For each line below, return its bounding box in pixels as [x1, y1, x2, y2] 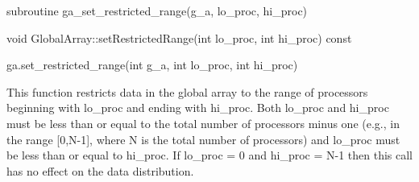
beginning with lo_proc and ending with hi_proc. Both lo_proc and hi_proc [6, 99, 389, 116]
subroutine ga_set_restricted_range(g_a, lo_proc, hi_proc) [6, 2, 308, 19]
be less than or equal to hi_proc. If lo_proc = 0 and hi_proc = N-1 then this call [6, 147, 413, 163]
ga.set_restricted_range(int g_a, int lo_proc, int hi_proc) [6, 56, 298, 73]
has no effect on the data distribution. [6, 162, 194, 179]
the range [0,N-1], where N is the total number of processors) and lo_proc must [6, 130, 400, 147]
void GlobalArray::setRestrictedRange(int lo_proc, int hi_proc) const [6, 29, 352, 46]
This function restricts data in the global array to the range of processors [6, 83, 368, 100]
